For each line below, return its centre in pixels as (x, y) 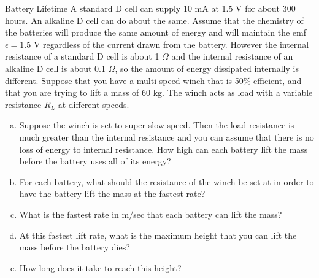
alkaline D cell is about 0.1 (55, 68)
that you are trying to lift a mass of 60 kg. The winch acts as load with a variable (159, 92)
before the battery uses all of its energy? (95, 161)
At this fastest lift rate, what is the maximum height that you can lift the (158, 235)
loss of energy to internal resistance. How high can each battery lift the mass (163, 149)
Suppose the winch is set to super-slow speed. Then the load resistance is (157, 125)
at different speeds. (94, 104)
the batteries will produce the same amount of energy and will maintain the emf (156, 32)
